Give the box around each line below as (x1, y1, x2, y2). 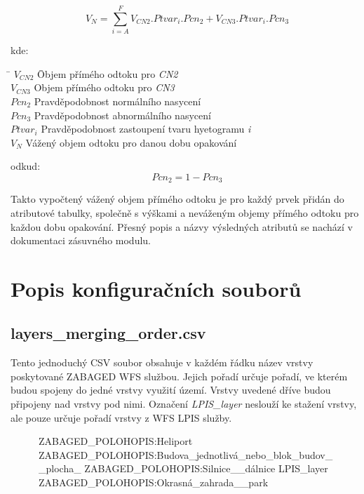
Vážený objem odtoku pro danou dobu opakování (25, 135, 237, 149)
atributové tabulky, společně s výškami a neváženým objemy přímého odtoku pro (11, 205, 359, 220)
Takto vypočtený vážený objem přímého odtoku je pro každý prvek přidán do (11, 192, 344, 206)
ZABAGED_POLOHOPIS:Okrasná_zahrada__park (39, 475, 269, 490)
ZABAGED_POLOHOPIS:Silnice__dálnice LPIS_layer (84, 461, 328, 476)
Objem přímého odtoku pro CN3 (34, 80, 175, 95)
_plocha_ (39, 461, 81, 476)
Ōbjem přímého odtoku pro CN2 (37, 66, 178, 81)
